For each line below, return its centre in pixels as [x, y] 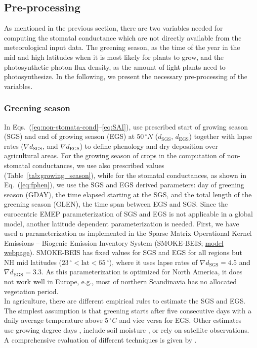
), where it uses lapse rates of [153, 262]
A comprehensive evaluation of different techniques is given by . [100, 339]
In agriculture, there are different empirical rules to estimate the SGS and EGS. [125, 301]
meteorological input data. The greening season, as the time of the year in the [122, 47]
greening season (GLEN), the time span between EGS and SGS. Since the [116, 204]
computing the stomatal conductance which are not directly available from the [123, 37]
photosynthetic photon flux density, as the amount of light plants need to [115, 66]
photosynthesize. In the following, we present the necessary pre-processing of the [126, 76]
